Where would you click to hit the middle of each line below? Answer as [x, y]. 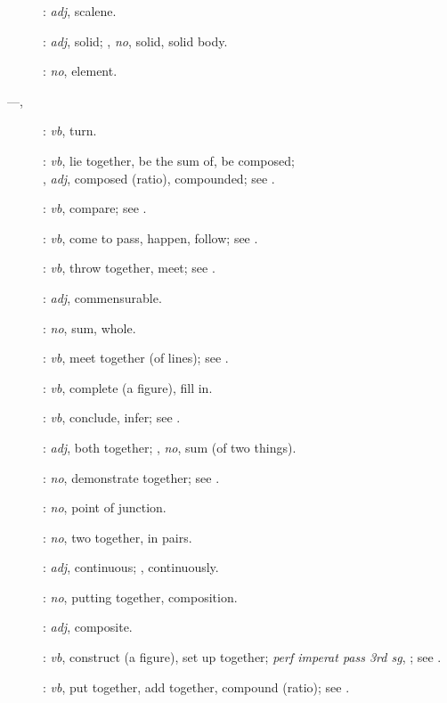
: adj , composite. [88, 627]
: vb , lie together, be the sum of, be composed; [169, 160]
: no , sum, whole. [89, 327]
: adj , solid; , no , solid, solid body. [135, 41]
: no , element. [80, 71]
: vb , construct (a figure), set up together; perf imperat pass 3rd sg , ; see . [242, 657]
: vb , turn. [70, 131]
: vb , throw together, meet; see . [129, 268]
